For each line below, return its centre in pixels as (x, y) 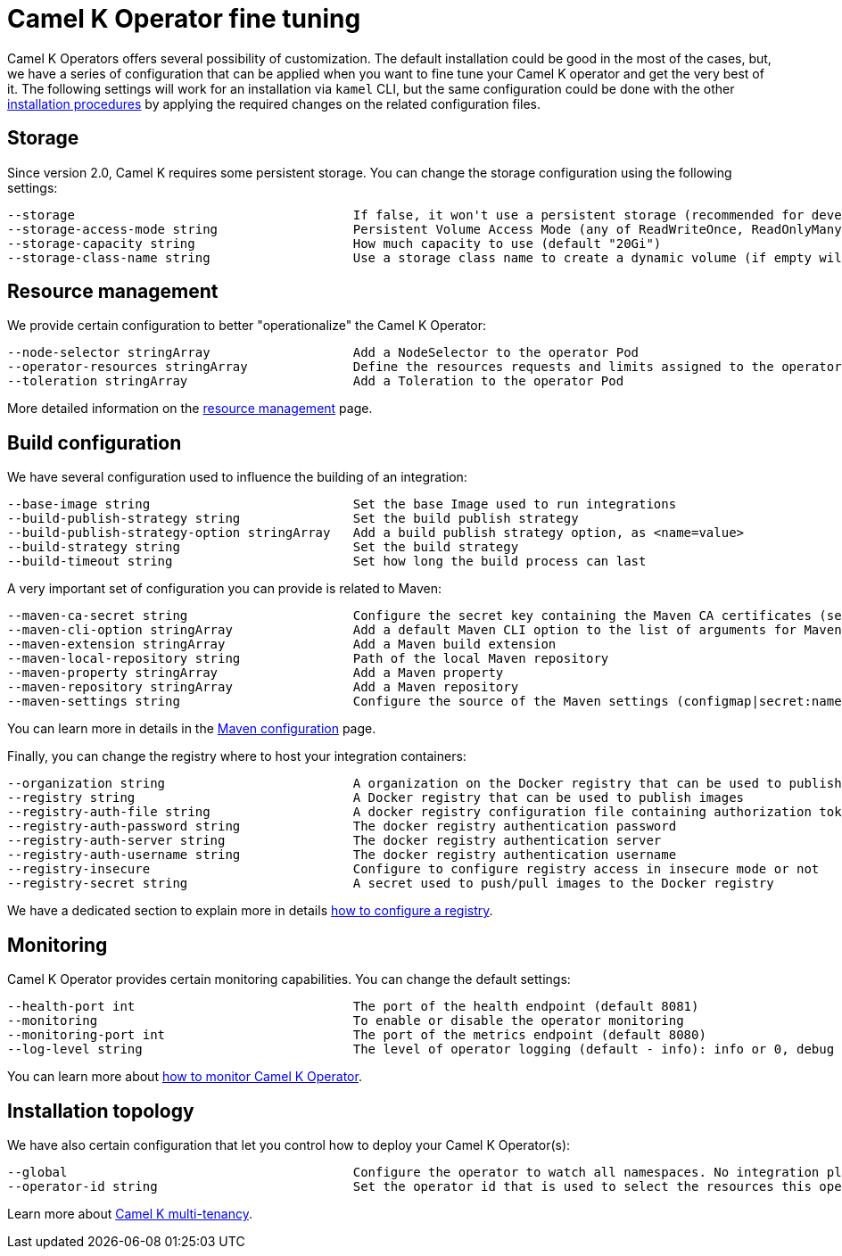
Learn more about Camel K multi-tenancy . (130, 1213)
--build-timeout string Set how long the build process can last (327, 562)
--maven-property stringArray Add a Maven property (256, 673)
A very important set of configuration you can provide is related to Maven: (224, 589)
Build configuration (95, 442)
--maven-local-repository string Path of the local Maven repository (308, 659)
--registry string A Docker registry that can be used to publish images (376, 798)
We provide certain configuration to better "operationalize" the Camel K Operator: (247, 326)
